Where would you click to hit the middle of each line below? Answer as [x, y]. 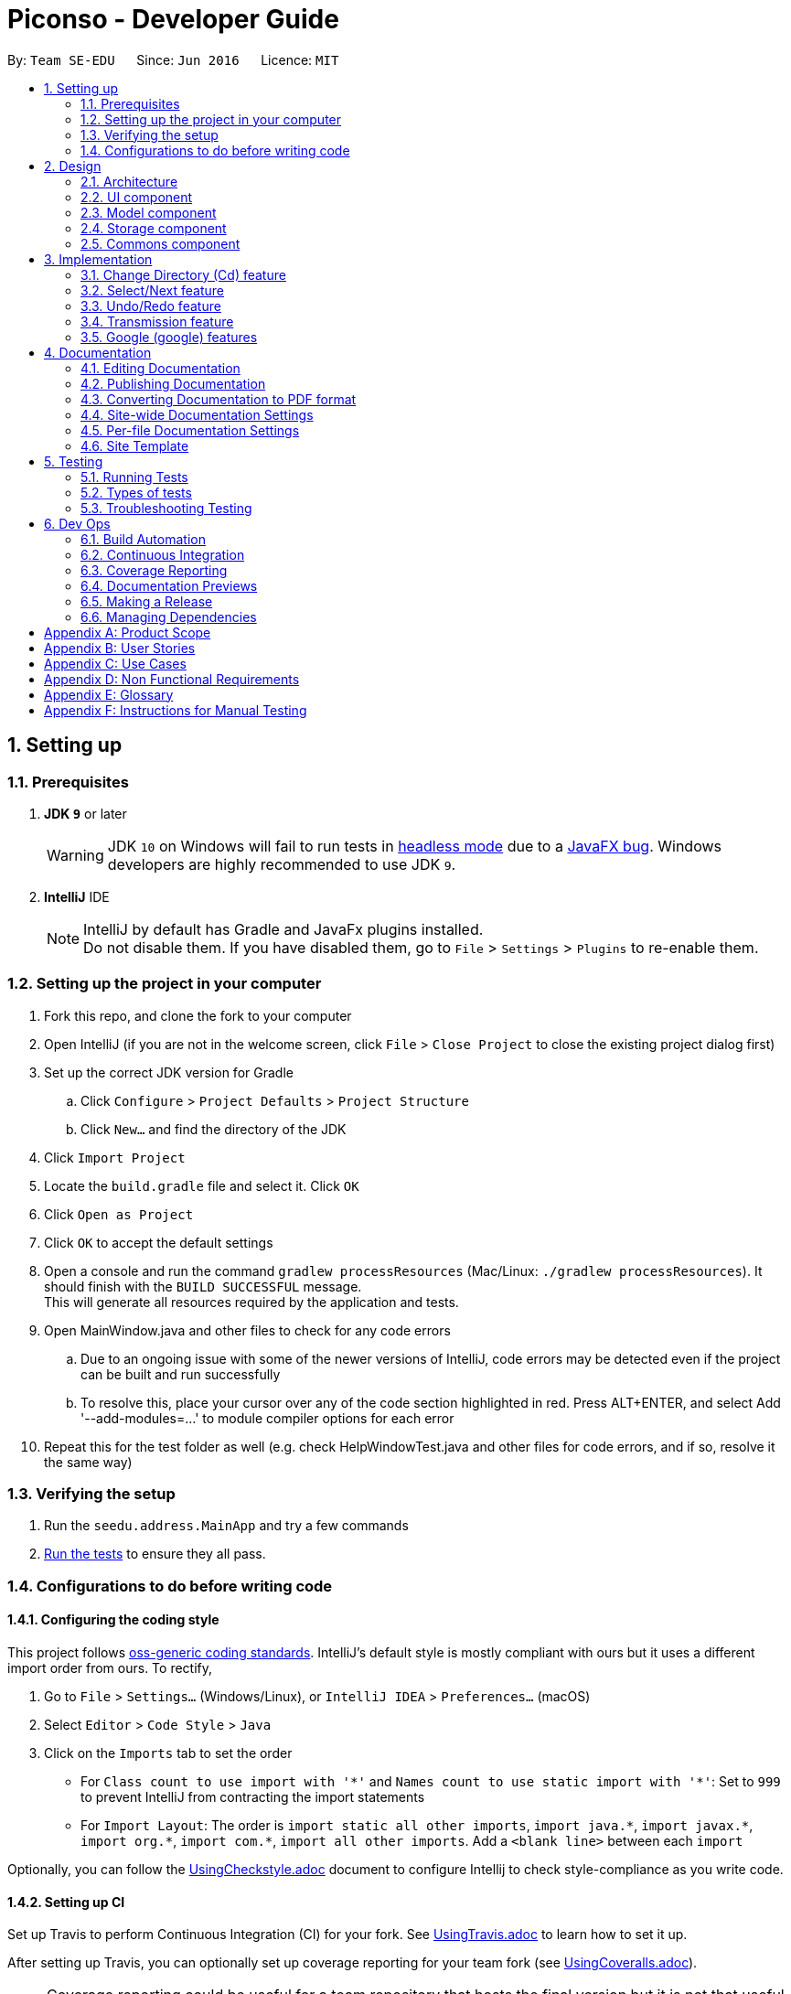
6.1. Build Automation [143, 539]
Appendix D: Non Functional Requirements [172, 679]
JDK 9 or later [86, 813]
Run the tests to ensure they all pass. [155, 1554]
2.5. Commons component [160, 243]
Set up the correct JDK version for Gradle [169, 1072]
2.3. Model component [149, 212]
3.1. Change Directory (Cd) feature [183, 274]
